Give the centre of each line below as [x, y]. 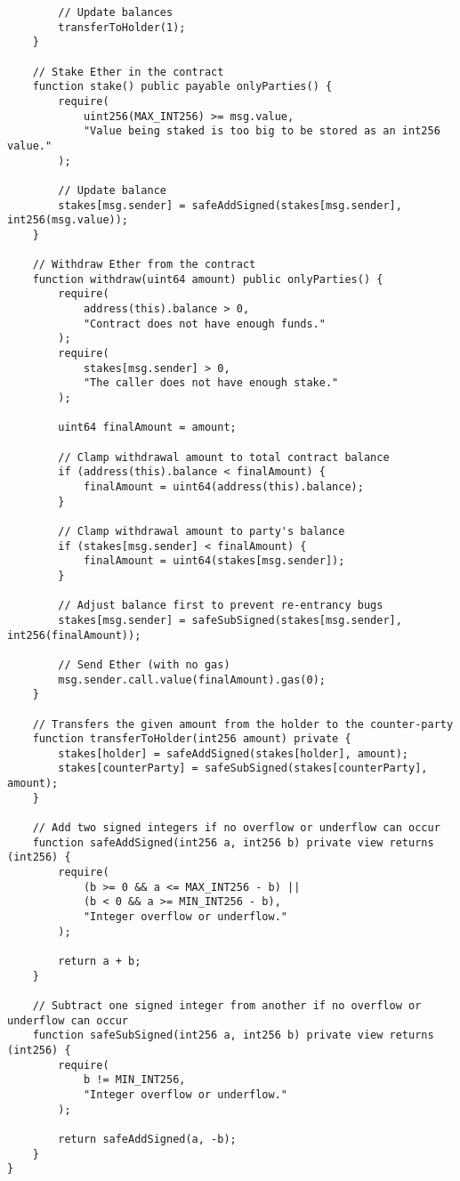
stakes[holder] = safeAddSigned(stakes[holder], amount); [234, 753]
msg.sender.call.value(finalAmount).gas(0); [192, 679]
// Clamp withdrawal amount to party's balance [202, 531]
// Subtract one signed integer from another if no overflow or [227, 1005]
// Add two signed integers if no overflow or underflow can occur [236, 828]
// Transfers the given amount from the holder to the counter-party [243, 724]
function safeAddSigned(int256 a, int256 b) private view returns [233, 842]
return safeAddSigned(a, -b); [147, 1139]
